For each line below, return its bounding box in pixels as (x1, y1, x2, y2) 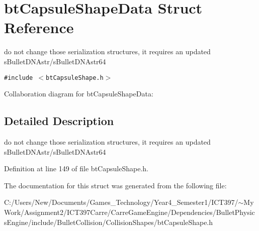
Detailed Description (4, 113, 114, 129)
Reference (4, 17, 74, 38)
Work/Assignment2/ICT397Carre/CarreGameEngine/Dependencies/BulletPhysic (4, 206, 255, 217)
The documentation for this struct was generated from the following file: (4, 180, 227, 190)
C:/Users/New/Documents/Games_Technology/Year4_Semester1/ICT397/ (4, 197, 238, 207)
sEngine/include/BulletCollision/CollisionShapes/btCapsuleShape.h (4, 216, 213, 227)
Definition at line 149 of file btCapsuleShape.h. (4, 163, 148, 174)
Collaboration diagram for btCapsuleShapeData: (4, 88, 153, 99)
